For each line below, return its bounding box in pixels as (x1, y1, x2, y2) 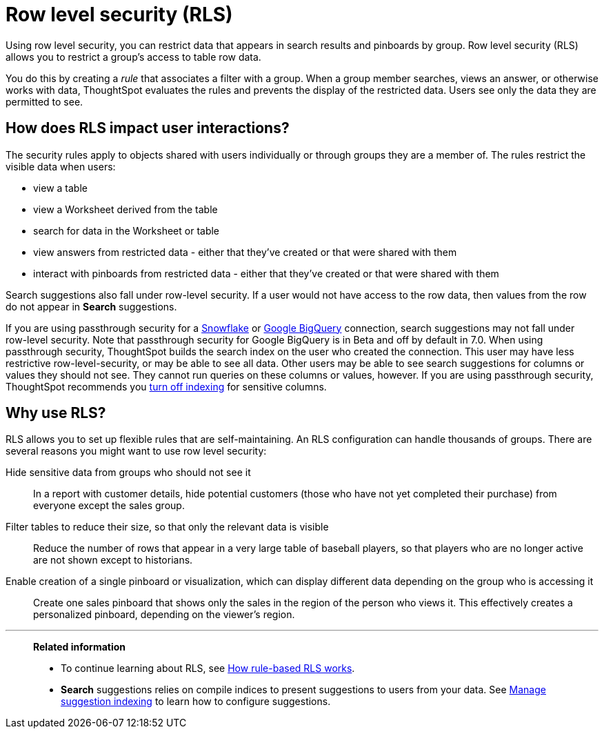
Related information (33, 641, 126, 653)
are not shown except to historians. (33, 554, 193, 566)
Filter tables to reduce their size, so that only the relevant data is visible (6, 521, 329, 533)
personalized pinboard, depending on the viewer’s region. (33, 608, 295, 621)
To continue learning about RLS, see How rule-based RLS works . (61, 662, 355, 675)
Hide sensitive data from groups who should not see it (6, 466, 251, 479)
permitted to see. (6, 95, 83, 108)
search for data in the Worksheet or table (33, 224, 220, 237)
